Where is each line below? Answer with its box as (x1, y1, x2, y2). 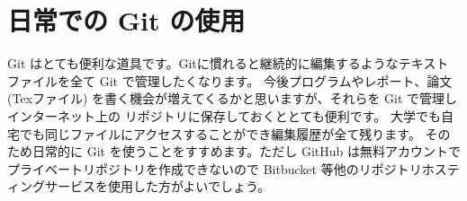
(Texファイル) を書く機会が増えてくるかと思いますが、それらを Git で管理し (7, 89, 458, 108)
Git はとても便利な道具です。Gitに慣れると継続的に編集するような (7, 54, 399, 73)
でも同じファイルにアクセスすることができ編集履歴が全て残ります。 (19, 124, 421, 143)
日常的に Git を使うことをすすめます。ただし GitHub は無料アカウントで (31, 142, 461, 161)
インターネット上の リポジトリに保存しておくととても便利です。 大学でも (7, 106, 441, 125)
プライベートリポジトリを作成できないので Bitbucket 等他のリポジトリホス (7, 159, 447, 178)
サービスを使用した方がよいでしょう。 (44, 177, 271, 196)
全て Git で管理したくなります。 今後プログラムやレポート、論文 (69, 71, 453, 90)
